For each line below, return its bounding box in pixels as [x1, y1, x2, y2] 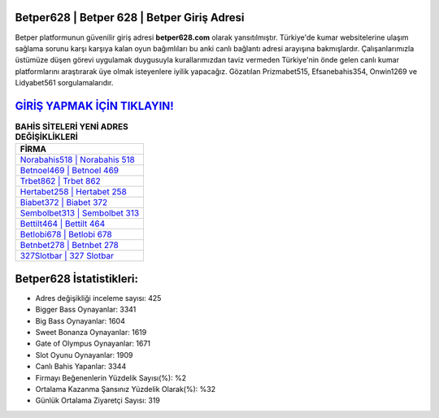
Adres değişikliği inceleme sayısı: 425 [35, 293, 162, 303]
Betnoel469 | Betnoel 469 [20, 165, 120, 176]
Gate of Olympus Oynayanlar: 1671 [35, 338, 150, 349]
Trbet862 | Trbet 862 [20, 176, 101, 187]
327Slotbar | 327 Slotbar [20, 250, 114, 262]
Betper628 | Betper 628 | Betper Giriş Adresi [15, 11, 245, 24]
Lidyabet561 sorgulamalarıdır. [15, 78, 114, 88]
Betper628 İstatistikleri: [15, 272, 138, 285]
